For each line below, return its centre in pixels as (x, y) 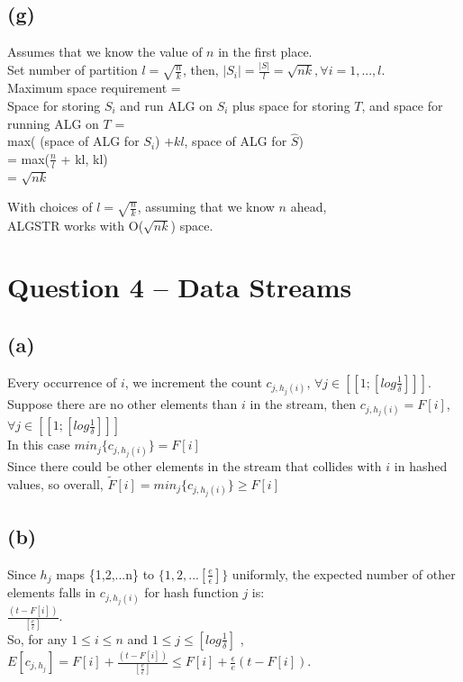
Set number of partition (73, 70)
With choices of (50, 207)
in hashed (421, 466)
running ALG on (53, 123)
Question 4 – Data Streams (180, 287)
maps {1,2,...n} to (105, 573)
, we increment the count (193, 382)
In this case (39, 445)
